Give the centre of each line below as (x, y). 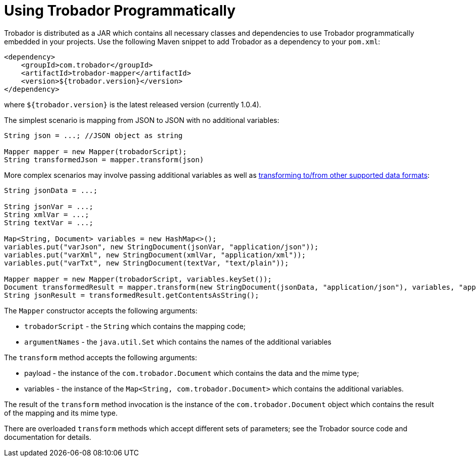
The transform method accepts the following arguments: (101, 357)
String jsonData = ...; (51, 190)
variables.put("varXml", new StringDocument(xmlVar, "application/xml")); (155, 255)
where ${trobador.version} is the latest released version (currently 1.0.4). (133, 104)
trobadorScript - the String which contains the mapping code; (135, 326)
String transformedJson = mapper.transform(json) (104, 159)
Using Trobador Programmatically (120, 11)
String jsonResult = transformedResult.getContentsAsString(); (132, 295)
